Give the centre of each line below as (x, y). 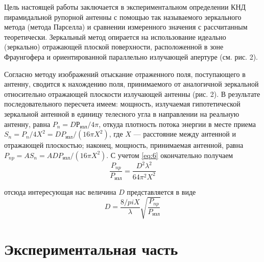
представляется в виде (161, 191)
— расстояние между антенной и (185, 134)
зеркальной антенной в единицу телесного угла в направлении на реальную (122, 113)
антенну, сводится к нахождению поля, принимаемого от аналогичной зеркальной (131, 84)
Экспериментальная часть (91, 249)
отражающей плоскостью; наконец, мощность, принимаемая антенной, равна (124, 145)
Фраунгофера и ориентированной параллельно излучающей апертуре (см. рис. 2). (131, 56)
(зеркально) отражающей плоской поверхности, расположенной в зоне (114, 47)
